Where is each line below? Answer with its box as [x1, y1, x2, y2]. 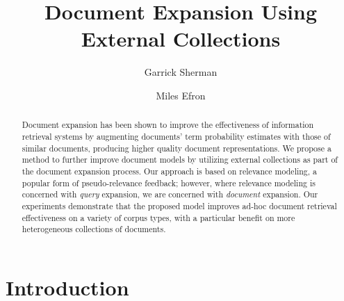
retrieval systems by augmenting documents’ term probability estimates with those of [22, 130, 331, 142]
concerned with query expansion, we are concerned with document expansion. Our [22, 188, 318, 200]
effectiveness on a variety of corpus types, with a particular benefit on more [22, 211, 295, 223]
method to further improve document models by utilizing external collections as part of [22, 154, 338, 165]
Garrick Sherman [144, 65, 218, 79]
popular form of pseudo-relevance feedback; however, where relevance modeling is [22, 177, 316, 188]
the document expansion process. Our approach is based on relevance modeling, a [22, 165, 318, 177]
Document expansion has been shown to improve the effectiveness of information [22, 119, 314, 131]
